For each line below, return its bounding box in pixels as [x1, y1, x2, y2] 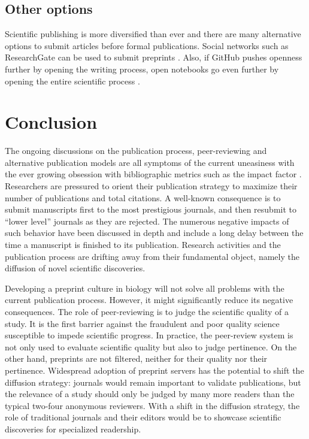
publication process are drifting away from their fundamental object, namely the [5, 250, 299, 262]
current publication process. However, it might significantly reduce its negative [5, 293, 293, 306]
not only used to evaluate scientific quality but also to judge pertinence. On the [5, 340, 297, 353]
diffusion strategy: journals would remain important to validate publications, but [5, 376, 301, 388]
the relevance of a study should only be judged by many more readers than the [5, 387, 295, 400]
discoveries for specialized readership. [5, 422, 141, 435]
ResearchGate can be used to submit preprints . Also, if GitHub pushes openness [5, 51, 302, 63]
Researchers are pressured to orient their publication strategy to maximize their [5, 180, 298, 192]
